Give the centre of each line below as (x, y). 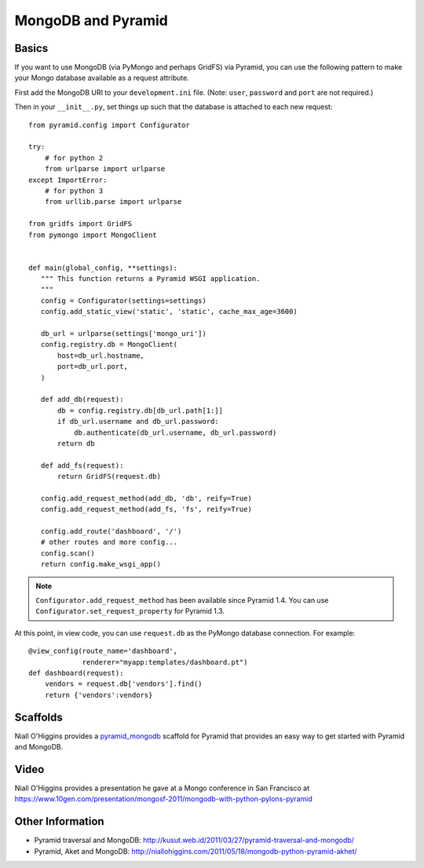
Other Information (60, 821)
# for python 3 (74, 191)
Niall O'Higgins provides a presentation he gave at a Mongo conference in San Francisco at (162, 788)
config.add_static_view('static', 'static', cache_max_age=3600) (169, 312)
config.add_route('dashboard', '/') (111, 531)
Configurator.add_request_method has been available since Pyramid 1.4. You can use (182, 600)
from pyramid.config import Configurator (109, 125)
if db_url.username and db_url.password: (138, 421)
